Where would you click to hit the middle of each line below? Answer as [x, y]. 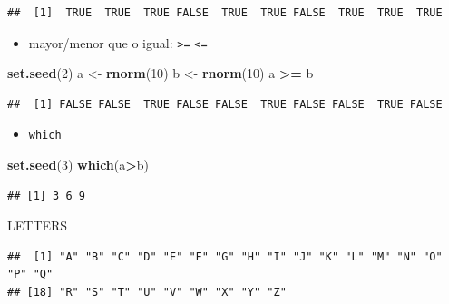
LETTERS [38, 226]
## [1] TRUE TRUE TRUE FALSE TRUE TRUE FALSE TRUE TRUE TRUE [225, 13]
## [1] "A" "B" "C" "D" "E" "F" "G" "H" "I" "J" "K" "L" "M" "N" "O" [225, 256]
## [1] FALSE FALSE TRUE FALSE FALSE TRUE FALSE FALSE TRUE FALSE [225, 104]
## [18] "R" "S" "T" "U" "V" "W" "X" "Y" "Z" [147, 293]
